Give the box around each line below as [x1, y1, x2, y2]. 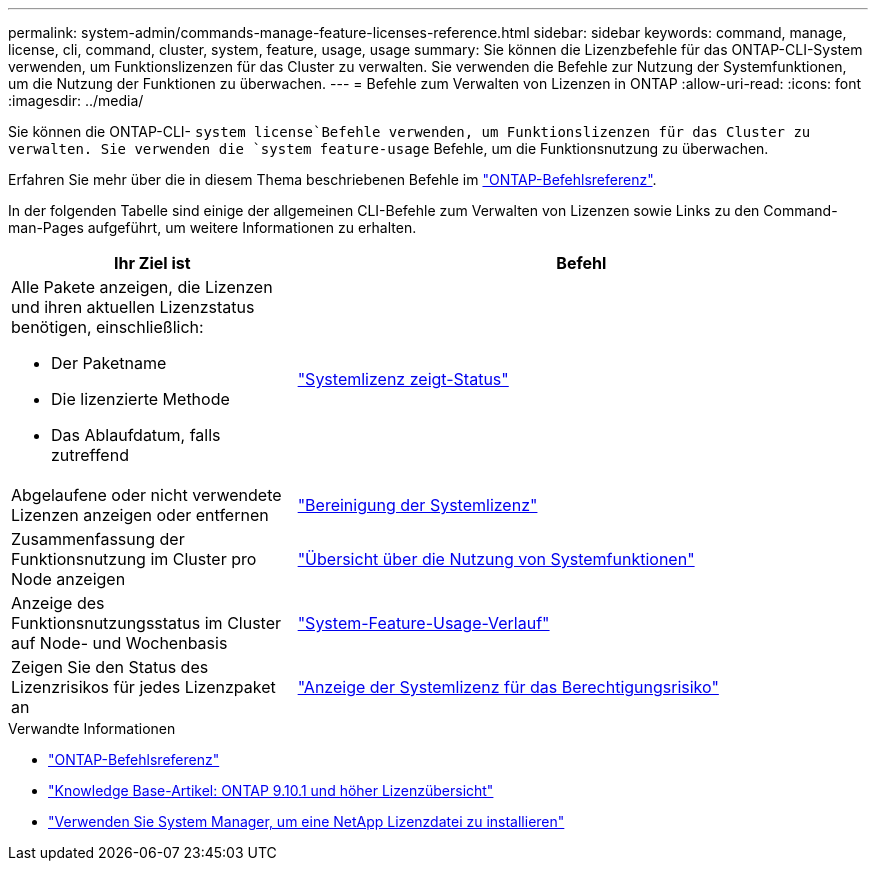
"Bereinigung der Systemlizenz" [297, 495, 538, 515]
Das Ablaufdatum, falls [51, 425, 221, 445]
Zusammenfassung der [11, 529, 185, 549]
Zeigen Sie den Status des [11, 657, 209, 677]
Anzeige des [11, 593, 105, 613]
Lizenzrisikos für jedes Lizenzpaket [11, 677, 276, 697]
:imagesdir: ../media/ [8, 92, 144, 109]
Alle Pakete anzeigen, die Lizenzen [11, 277, 273, 297]
